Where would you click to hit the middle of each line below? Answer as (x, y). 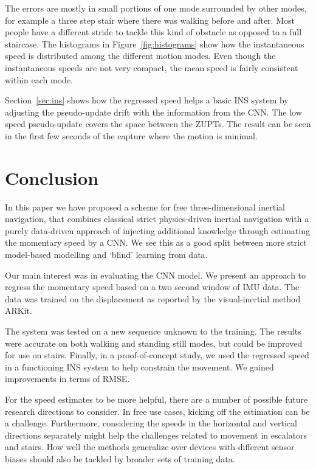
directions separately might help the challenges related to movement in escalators (156, 435)
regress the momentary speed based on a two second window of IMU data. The (152, 287)
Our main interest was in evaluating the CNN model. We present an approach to (156, 275)
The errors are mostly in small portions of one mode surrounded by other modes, (156, 8)
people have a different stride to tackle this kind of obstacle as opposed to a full (153, 32)
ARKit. (19, 311)
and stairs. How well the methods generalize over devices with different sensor (150, 447)
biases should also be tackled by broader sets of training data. (120, 458)
